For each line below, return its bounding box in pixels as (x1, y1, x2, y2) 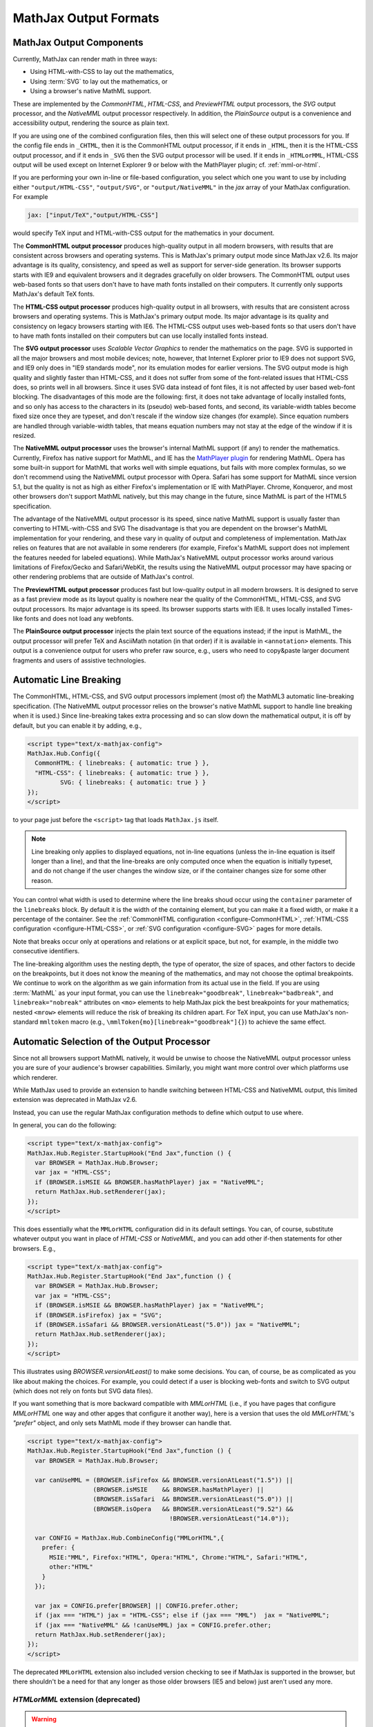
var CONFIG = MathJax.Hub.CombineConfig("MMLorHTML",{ (35, 1534, 224, 1542)
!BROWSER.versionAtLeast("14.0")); (169, 1515, 290, 1523)
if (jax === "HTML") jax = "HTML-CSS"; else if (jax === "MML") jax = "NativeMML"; (35, 1612, 330, 1619)
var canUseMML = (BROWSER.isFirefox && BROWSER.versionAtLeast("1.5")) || (35, 1476, 294, 1484)
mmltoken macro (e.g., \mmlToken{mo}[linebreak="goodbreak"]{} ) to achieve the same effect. (39, 1018, 326, 1026)
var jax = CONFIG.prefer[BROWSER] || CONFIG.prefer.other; (35, 1601, 239, 1610)
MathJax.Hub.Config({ (27, 750, 101, 757)
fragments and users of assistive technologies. (12, 656, 146, 665)
